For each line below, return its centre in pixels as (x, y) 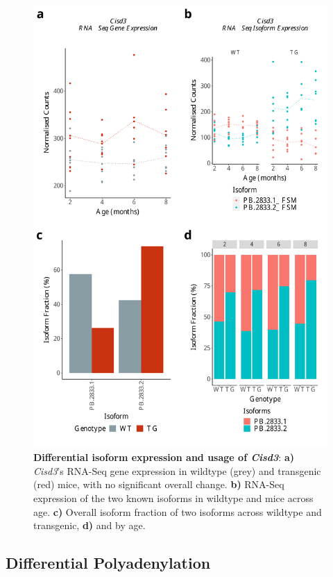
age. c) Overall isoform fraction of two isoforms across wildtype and (178, 511)
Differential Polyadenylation (108, 563)
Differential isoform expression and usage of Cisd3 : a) (164, 457)
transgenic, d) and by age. (89, 525)
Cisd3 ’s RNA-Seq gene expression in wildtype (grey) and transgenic (177, 470)
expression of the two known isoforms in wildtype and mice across (173, 497)
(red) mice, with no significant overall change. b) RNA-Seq (159, 484)
